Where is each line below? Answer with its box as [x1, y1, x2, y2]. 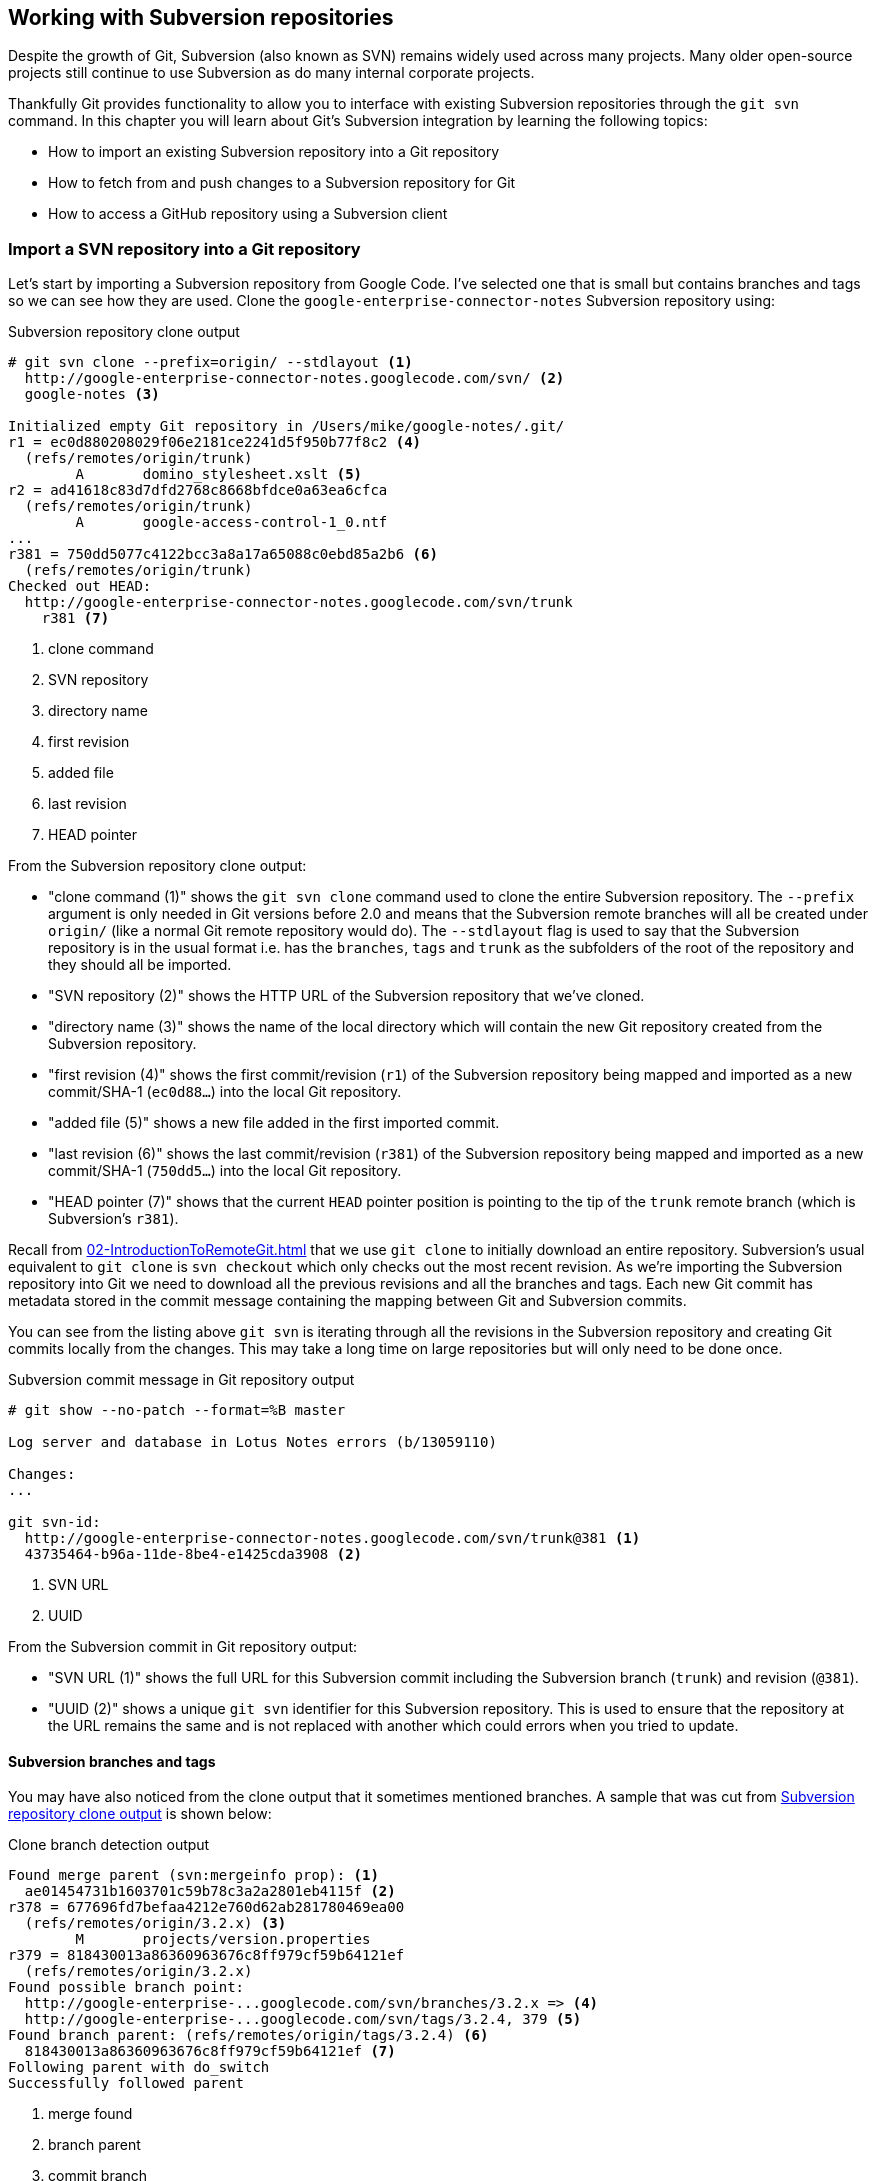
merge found [48, 2105, 133, 2123]
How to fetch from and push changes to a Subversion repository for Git [48, 174, 516, 192]
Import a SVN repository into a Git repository [8, 238, 361, 259]
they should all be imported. [48, 956, 232, 974]
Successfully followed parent [8, 2075, 245, 2092]
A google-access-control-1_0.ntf [75, 514, 388, 531]
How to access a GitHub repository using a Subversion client [48, 205, 448, 223]
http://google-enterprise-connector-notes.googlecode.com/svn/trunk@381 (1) [24, 1530, 641, 1547]
